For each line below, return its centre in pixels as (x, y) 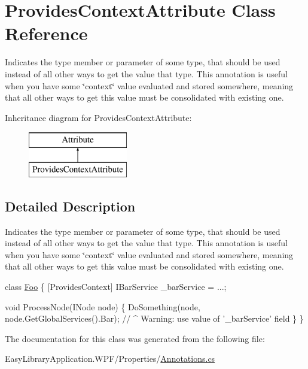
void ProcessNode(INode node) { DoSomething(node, (103, 306)
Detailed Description (70, 206)
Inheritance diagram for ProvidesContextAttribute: (98, 117)
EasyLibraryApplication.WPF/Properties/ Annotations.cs (110, 359)
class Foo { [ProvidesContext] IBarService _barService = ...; (116, 287)
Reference (46, 33)
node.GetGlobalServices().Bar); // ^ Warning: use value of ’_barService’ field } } (154, 318)
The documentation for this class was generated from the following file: (135, 338)
